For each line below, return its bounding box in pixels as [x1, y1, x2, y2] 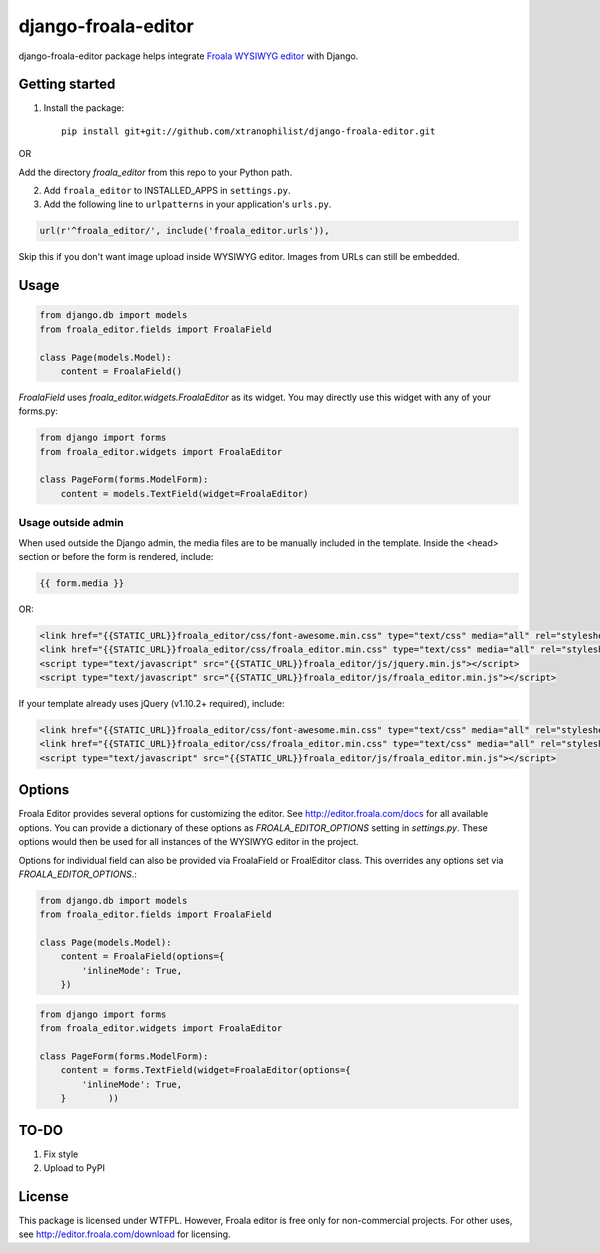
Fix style [43, 1148, 79, 1160]
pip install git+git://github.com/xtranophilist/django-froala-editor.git [61, 125, 436, 137]
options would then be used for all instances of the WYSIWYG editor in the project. [18, 836, 359, 848]
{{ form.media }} [39, 577, 125, 589]
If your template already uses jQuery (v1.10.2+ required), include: [18, 698, 285, 710]
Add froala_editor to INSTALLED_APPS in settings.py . [43, 185, 291, 197]
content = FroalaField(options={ [60, 951, 225, 962]
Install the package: [43, 102, 125, 114]
